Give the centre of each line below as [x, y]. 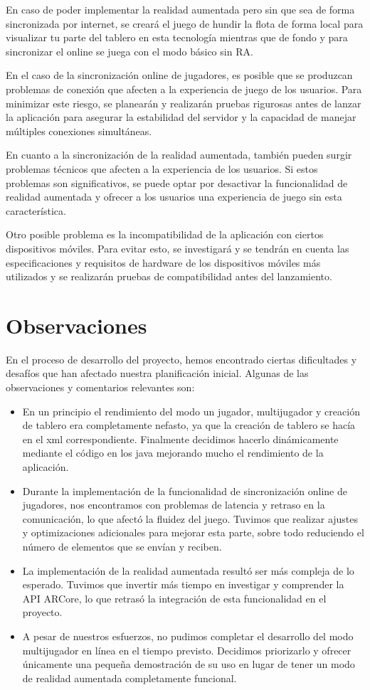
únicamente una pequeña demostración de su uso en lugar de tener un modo [189, 664]
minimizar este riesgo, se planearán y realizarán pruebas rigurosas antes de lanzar [184, 103]
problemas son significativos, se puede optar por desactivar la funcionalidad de [177, 182]
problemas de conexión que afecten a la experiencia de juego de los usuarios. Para [184, 89]
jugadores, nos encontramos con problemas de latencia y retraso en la [174, 505]
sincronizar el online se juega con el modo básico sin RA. [129, 51]
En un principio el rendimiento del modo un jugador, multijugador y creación [191, 411]
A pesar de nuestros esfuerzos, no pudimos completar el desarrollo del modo [188, 636]
